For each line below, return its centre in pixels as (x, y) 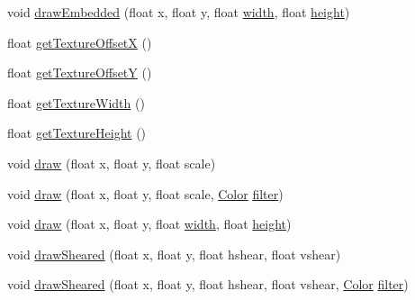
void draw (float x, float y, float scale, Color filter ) (145, 193)
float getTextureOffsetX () (80, 42)
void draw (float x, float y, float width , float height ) (149, 224)
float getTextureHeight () (77, 133)
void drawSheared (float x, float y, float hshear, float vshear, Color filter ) (208, 284)
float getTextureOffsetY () (80, 73)
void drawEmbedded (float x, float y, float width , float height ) (179, 12)
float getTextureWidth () (76, 102)
